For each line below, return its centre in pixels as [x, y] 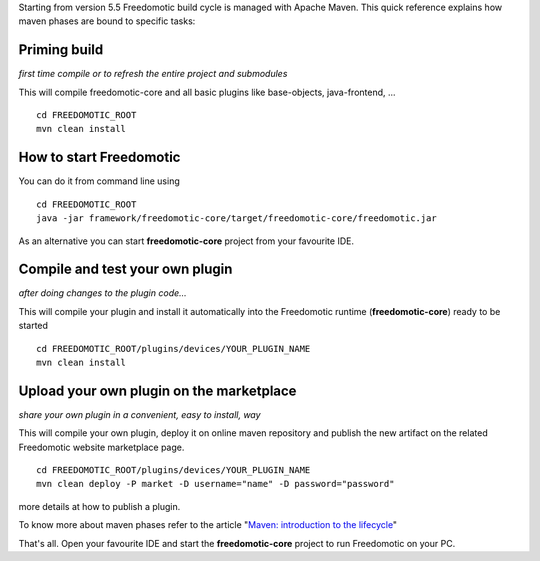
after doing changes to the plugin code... [102, 293]
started [33, 326]
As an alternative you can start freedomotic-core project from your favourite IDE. [186, 241]
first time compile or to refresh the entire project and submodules [153, 74]
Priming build [61, 50]
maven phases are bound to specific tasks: [107, 21]
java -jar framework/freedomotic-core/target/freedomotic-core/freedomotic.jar [236, 218]
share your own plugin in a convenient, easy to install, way [139, 414]
